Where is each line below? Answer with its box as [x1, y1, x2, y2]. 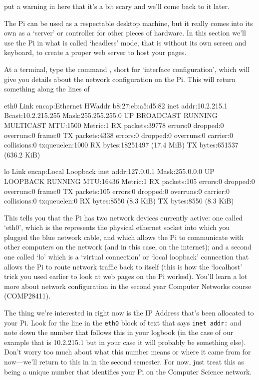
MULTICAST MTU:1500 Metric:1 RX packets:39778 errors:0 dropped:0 [4, 119, 224, 130]
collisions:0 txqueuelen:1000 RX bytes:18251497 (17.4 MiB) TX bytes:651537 [4, 139, 239, 150]
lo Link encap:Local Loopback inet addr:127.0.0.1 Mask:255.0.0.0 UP [4, 166, 215, 176]
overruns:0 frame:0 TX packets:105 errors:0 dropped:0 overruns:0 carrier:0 [4, 185, 230, 196]
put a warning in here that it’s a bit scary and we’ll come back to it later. [4, 1, 230, 11]
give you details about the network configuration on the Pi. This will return [4, 73, 236, 84]
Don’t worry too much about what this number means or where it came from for [4, 346, 251, 357]
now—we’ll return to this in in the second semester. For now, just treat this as [4, 356, 244, 367]
